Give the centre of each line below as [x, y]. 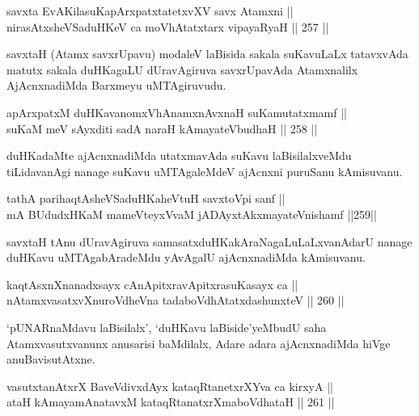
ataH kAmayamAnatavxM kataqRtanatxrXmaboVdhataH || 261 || [171, 402]
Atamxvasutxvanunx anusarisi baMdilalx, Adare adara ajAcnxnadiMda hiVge [199, 343]
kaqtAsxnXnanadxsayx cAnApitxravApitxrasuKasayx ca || [152, 284]
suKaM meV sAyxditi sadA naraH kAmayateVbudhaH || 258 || [162, 128]
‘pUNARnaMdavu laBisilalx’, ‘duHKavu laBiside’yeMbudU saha [167, 327]
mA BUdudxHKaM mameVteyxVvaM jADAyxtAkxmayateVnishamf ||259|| [192, 214]
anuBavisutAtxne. [51, 359]
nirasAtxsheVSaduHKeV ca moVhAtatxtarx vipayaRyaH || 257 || [168, 26]
